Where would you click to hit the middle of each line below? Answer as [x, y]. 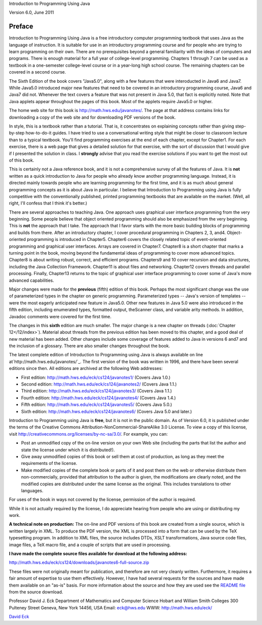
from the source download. [36, 592]
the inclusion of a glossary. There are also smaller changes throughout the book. [90, 346]
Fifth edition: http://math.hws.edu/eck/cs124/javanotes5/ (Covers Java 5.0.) [97, 404]
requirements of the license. [49, 463]
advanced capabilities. [32, 280]
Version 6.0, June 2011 [32, 13]
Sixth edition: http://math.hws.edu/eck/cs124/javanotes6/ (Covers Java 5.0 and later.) [106, 411]
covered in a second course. [38, 72]
